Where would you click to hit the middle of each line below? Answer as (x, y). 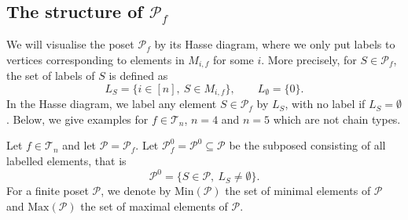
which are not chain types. (337, 119)
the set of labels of (51, 76)
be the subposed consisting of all (307, 145)
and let (79, 145)
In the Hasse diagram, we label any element (112, 104)
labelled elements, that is (66, 161)
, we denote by (136, 191)
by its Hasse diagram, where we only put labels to (275, 44)
